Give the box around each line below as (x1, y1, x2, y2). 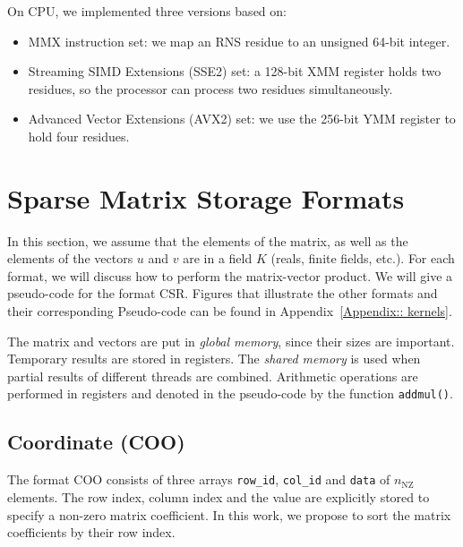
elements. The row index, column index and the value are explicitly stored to (7, 487, 430, 506)
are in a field (183, 249, 253, 268)
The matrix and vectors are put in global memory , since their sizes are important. (7, 331, 455, 350)
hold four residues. (28, 126, 130, 145)
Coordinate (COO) (7, 428, 185, 456)
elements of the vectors (7, 249, 133, 268)
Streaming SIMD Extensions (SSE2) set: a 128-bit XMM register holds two (28, 62, 442, 81)
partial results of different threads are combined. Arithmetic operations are (7, 366, 418, 385)
